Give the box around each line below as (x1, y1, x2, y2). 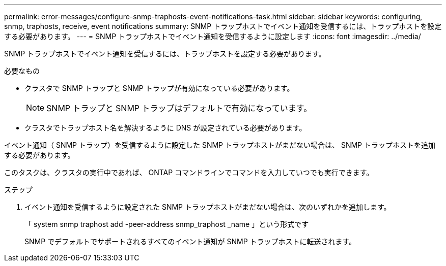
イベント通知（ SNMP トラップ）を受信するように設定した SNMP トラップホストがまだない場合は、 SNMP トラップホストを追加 (4, 141, 435, 149)
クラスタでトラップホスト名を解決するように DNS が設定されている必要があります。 (24, 123, 306, 132)
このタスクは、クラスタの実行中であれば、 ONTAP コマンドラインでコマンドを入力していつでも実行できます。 (4, 168, 374, 177)
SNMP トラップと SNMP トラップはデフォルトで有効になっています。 (46, 103, 312, 113)
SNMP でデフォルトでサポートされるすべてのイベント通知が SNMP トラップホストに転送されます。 (24, 237, 356, 246)
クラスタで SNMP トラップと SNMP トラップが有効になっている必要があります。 (24, 84, 294, 92)
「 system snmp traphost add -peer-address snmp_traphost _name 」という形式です (24, 220, 309, 228)
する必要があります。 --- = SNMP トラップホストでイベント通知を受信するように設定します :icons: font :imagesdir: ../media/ (4, 32, 421, 41)
